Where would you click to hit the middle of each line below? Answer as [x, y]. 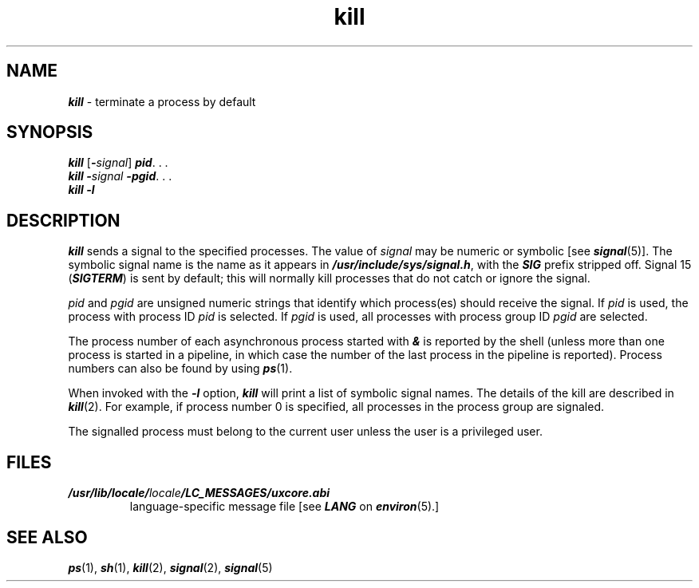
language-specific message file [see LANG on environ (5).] [284, 507]
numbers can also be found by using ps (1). [180, 369]
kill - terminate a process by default [162, 101]
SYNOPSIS [50, 132]
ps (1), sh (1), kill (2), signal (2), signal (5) [170, 567]
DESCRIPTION [63, 220]
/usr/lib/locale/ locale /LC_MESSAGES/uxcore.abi [199, 493]
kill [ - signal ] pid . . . [118, 163]
